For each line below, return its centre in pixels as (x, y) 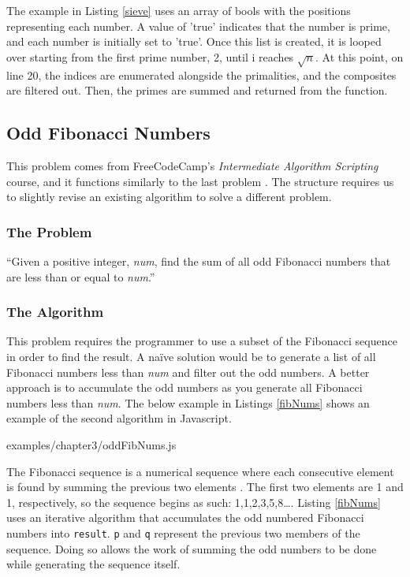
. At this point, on (359, 56)
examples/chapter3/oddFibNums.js (91, 444)
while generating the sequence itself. (93, 564)
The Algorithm (55, 312)
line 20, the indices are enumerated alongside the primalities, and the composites (201, 74)
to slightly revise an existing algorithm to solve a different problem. (169, 197)
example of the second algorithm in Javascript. (119, 418)
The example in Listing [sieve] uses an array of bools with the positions (179, 10)
